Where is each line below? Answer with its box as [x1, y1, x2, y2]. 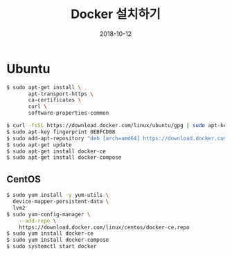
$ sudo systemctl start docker [6, 243, 97, 250]
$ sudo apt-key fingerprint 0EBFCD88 [6, 128, 116, 135]
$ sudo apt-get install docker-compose [6, 154, 122, 161]
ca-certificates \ [28, 97, 81, 104]
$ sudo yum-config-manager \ [6, 211, 91, 218]
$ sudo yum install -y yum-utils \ [6, 191, 109, 199]
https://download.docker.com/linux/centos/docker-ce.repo [19, 224, 190, 231]
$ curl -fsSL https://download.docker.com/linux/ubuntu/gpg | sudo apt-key [6, 122, 230, 129]
